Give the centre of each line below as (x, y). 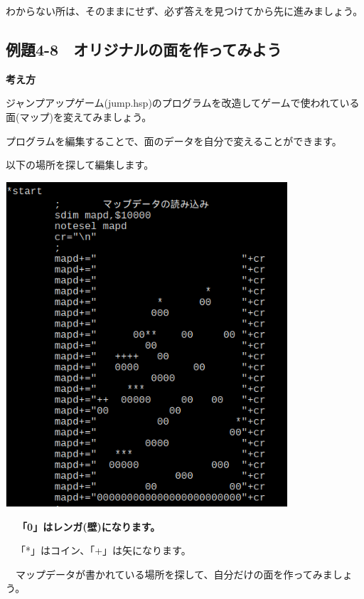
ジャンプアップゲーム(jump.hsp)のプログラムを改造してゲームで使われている (183, 103)
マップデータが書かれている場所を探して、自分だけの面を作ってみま (174, 574)
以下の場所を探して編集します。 (80, 165)
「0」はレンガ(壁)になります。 (89, 526)
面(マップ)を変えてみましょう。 (79, 116)
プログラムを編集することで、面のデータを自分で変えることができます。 (174, 141)
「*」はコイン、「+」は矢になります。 (103, 550)
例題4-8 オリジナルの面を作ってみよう (144, 49)
